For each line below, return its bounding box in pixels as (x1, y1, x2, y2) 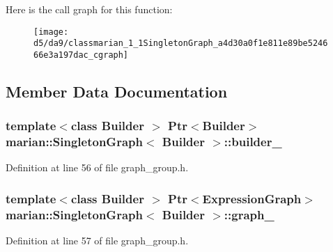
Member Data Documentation (6, 80, 228, 102)
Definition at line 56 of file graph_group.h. (6, 160, 189, 175)
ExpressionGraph (202, 190, 302, 207)
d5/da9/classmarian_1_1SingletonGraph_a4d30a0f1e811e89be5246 (33, 38, 328, 49)
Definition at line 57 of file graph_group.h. (6, 233, 189, 248)
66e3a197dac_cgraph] (33, 49, 129, 60)
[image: (33, 26, 69, 37)
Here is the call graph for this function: (6, 2, 173, 16)
